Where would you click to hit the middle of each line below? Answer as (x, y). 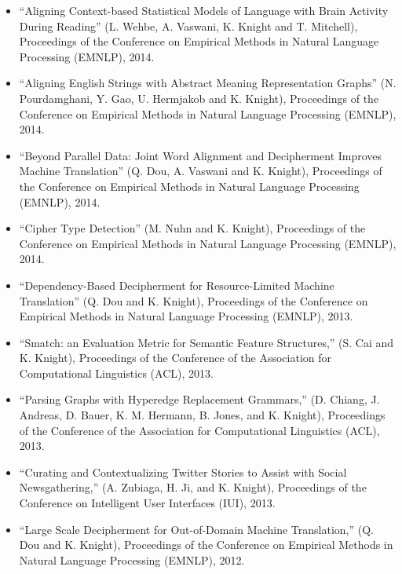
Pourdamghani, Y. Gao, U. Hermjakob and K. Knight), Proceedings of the (199, 98)
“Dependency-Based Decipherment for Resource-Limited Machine (177, 285)
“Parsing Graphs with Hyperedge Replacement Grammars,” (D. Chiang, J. (199, 399)
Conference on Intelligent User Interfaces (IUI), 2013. (147, 503)
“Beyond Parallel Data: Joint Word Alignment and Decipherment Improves (201, 155)
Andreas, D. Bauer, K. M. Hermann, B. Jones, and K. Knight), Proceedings (202, 415)
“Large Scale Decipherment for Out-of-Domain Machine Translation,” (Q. (196, 529)
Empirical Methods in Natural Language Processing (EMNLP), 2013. (186, 316)
